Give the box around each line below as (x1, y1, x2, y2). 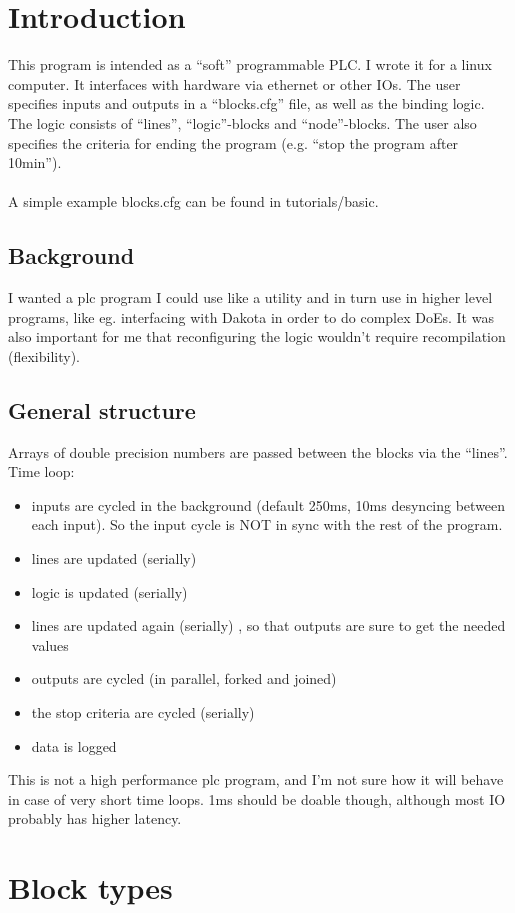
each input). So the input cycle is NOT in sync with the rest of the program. (31, 514, 503, 535)
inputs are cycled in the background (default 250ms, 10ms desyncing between (31, 494, 506, 515)
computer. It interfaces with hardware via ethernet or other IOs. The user (8, 73, 461, 94)
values (31, 634, 69, 655)
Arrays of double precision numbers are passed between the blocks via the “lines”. (8, 441, 508, 462)
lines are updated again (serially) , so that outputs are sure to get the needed (31, 615, 506, 636)
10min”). (8, 152, 62, 173)
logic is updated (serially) (31, 581, 188, 602)
